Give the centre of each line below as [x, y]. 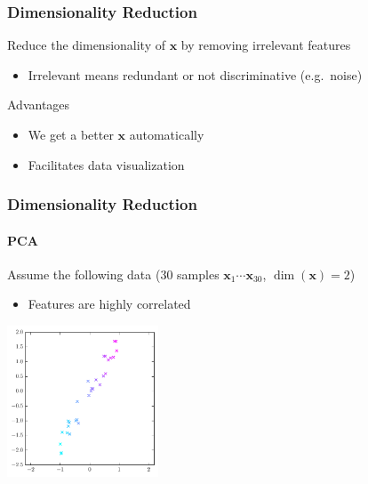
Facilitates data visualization [106, 164]
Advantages [39, 105]
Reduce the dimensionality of [86, 45]
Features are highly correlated [109, 304]
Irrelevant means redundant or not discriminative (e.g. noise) [195, 74]
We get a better [71, 134]
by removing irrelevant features [266, 45]
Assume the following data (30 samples [113, 274]
